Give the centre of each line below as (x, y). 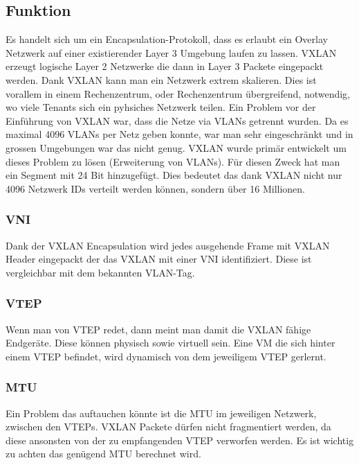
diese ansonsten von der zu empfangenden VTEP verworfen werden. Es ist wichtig (180, 440)
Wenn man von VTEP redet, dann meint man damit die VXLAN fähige (158, 329)
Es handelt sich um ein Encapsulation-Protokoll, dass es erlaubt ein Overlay (167, 39)
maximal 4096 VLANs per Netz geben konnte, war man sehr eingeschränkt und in (179, 134)
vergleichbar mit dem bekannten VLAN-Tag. (100, 272)
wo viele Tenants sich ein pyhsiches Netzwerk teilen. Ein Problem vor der (161, 107)
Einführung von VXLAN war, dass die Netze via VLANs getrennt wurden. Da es (177, 120)
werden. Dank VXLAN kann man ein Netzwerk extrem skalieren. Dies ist (161, 79)
